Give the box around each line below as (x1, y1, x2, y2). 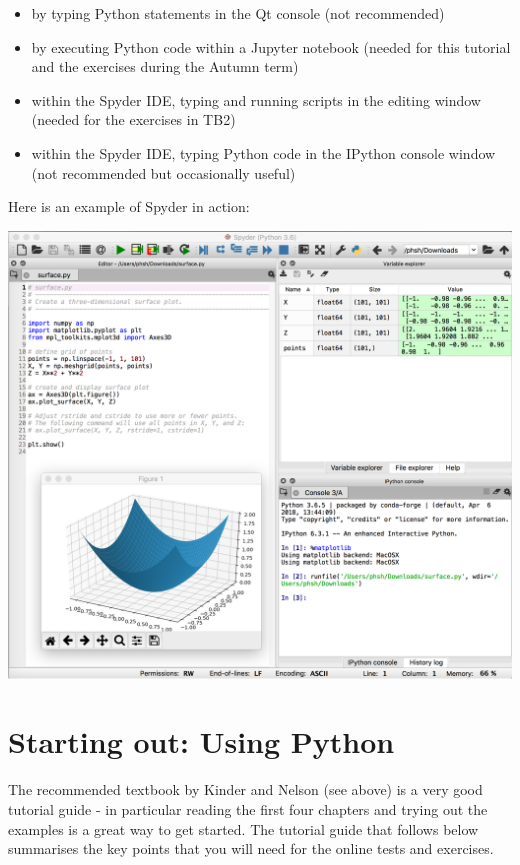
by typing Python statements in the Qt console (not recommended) (31, 3, 445, 23)
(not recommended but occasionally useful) (31, 162, 296, 183)
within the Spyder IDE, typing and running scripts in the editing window (31, 89, 481, 110)
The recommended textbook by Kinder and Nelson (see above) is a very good (8, 779, 483, 800)
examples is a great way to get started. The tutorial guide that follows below (8, 818, 479, 839)
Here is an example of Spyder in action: (8, 196, 250, 217)
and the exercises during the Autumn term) (31, 56, 299, 77)
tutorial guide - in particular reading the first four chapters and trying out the (8, 798, 488, 819)
